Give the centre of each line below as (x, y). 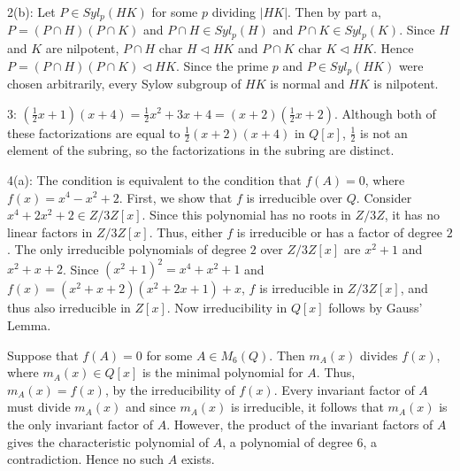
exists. (198, 459)
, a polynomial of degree (287, 441)
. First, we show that (176, 197)
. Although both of (385, 113)
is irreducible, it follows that (307, 407)
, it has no (412, 215)
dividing (234, 12)
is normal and (307, 83)
